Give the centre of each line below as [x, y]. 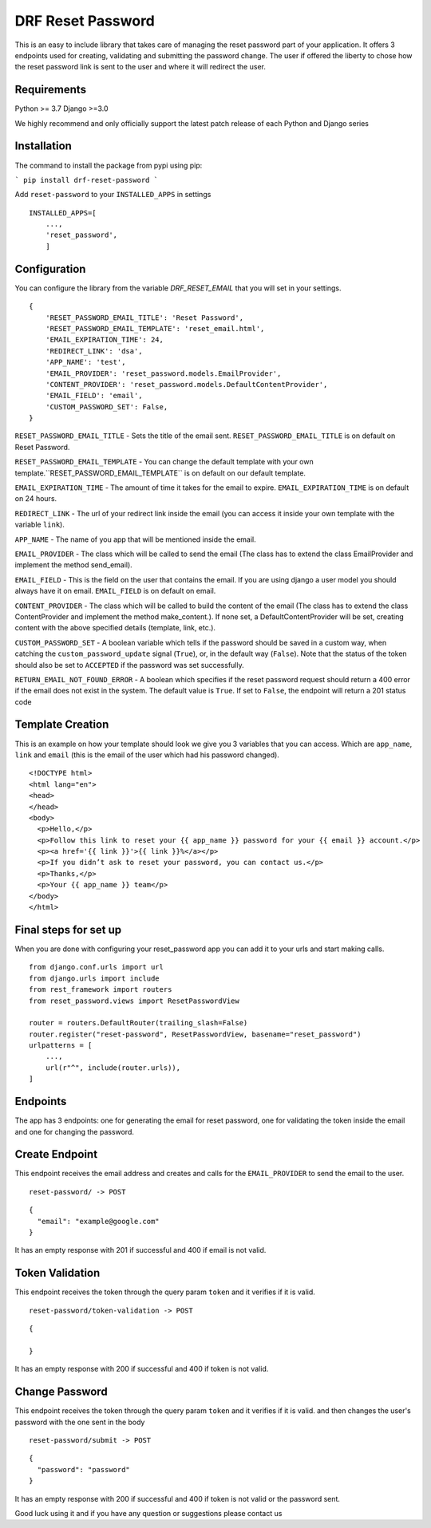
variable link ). [40, 525]
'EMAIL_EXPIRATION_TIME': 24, [104, 340]
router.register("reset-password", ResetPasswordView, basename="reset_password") [195, 1034]
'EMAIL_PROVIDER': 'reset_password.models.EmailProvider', [163, 373]
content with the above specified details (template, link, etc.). [115, 628]
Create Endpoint [56, 1154]
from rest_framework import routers [101, 990]
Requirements [51, 90]
